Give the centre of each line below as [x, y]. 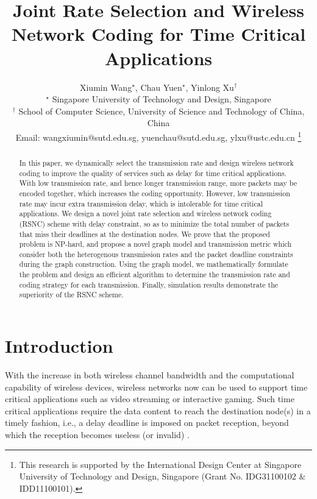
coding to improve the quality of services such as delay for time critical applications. [153, 173]
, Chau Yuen [158, 87]
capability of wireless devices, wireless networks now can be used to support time [156, 387]
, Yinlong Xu [210, 87]
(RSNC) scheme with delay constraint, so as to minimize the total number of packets [154, 223]
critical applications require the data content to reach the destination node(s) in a [158, 410]
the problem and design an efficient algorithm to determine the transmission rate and [155, 274]
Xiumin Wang [106, 87]
